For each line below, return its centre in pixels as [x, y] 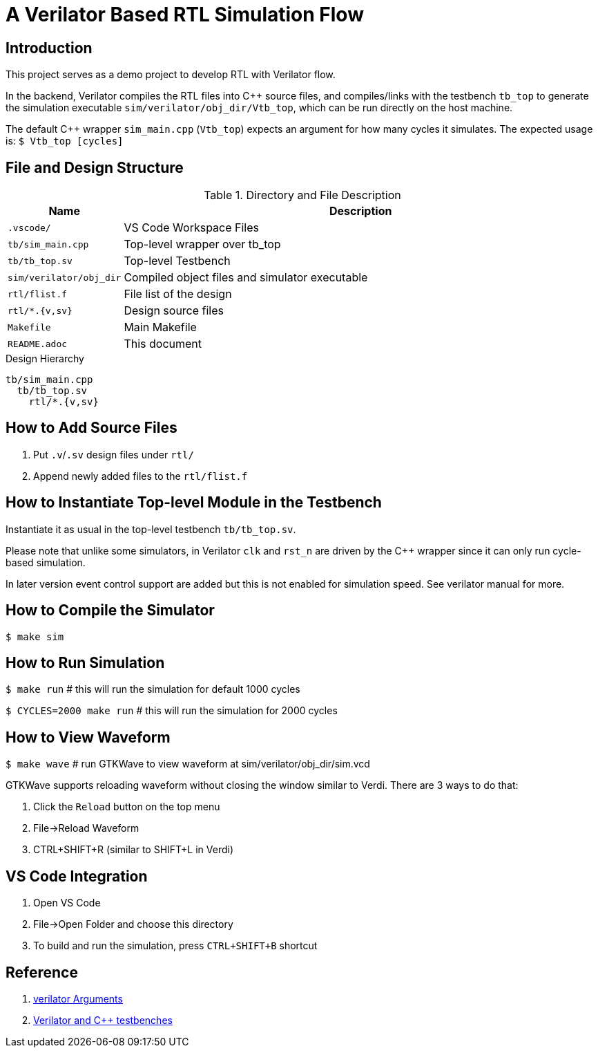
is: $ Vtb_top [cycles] [65, 141]
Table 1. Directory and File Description [302, 195]
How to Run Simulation [85, 662]
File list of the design [178, 294]
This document [163, 344]
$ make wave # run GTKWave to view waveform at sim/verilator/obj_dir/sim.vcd [188, 764]
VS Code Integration [77, 876]
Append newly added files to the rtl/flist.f [141, 476]
